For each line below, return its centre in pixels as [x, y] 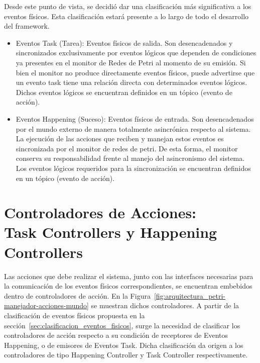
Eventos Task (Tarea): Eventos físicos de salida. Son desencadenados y [124, 42]
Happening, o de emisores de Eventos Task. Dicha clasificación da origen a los [124, 345]
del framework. [27, 26]
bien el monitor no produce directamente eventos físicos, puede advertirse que [135, 72]
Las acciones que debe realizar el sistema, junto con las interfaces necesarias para [129, 276]
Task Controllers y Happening [111, 232]
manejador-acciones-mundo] [46, 305]
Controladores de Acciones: [100, 212]
